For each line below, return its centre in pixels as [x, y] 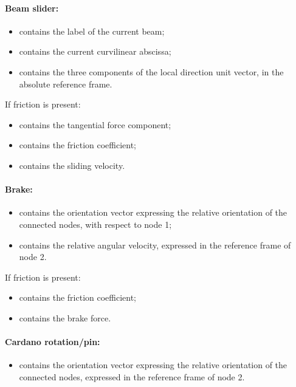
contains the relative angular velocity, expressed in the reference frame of [155, 245]
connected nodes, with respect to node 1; [95, 224]
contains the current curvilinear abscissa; [95, 51]
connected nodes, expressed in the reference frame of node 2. [132, 376]
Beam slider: [32, 8]
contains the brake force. [65, 317]
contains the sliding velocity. [72, 165]
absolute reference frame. [66, 84]
